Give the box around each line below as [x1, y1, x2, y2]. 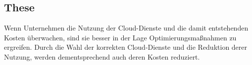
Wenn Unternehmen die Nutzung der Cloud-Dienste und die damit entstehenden [4, 23, 249, 33]
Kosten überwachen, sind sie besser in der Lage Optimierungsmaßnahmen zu [4, 32, 237, 42]
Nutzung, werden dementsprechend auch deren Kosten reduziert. [4, 51, 200, 62]
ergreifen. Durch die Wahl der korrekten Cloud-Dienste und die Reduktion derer [4, 42, 248, 52]
